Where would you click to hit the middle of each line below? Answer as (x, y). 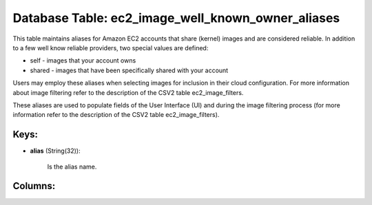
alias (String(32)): (55, 151)
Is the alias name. (72, 166)
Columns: (34, 186)
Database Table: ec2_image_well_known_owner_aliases (176, 18)
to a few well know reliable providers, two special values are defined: (111, 47)
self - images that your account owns (83, 61)
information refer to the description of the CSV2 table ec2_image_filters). (116, 115)
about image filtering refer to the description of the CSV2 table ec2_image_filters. (128, 92)
